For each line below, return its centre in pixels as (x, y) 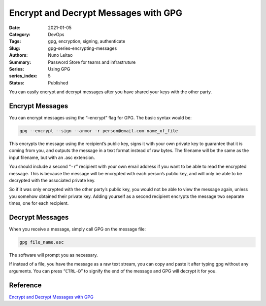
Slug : (15, 48)
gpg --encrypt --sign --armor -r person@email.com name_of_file (99, 131)
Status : (17, 83)
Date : (15, 28)
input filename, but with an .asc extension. (52, 157)
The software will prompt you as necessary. (53, 255)
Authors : (18, 55)
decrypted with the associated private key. (52, 180)
